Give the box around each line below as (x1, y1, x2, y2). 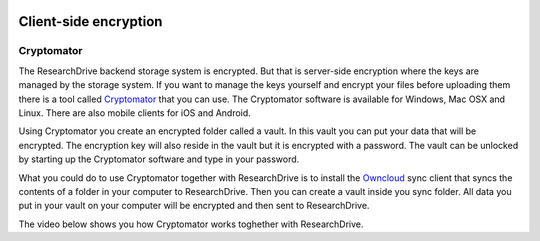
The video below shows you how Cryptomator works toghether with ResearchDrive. (18, 218, 364, 230)
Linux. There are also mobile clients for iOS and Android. (18, 106, 252, 119)
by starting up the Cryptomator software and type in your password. (18, 153, 300, 165)
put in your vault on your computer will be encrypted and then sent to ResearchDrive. (18, 200, 370, 212)
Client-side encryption (18, 13, 163, 30)
